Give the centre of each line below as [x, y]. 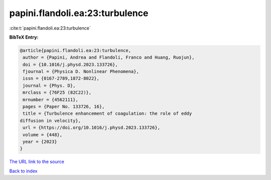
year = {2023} [40, 142]
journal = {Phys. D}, [49, 85]
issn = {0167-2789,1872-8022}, [61, 78]
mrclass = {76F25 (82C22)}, [57, 93]
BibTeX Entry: [24, 37]
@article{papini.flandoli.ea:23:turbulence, [76, 50]
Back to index [23, 171]
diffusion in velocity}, [50, 121]
